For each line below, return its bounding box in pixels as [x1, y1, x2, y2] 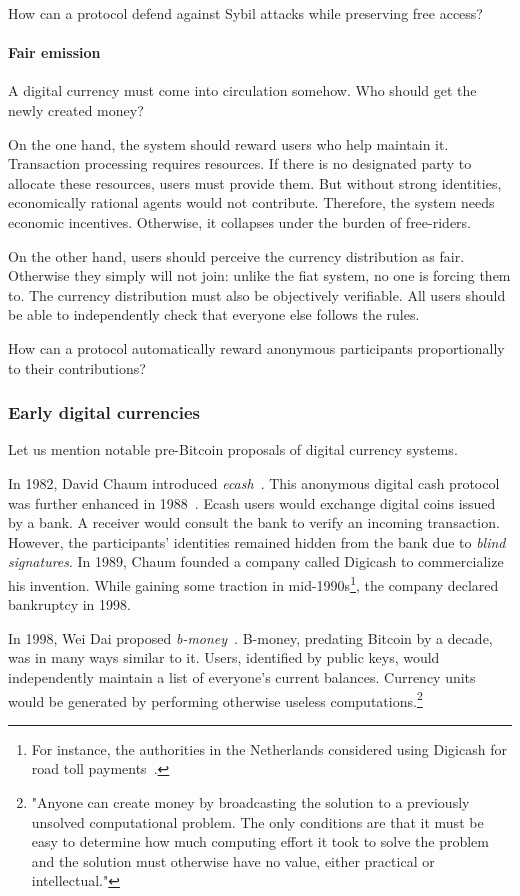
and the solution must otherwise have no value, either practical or [31, 850, 435, 871]
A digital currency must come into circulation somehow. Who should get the [8, 80, 477, 101]
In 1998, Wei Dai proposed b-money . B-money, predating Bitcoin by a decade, [8, 627, 493, 648]
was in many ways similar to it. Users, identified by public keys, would [8, 647, 440, 668]
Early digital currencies [8, 400, 200, 425]
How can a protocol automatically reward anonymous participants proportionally [8, 337, 505, 358]
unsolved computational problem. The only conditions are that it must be [31, 811, 484, 832]
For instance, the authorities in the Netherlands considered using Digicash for [31, 738, 507, 759]
